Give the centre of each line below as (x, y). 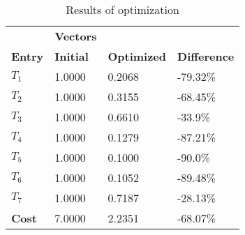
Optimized (137, 56)
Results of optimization (122, 9)
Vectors (76, 36)
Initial (72, 56)
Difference (206, 56)
